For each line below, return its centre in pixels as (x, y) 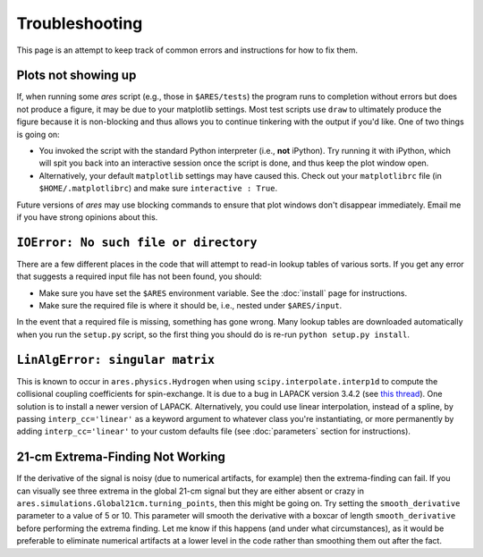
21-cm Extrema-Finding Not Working (121, 457)
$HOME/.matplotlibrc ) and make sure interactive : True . (158, 189)
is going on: (38, 134)
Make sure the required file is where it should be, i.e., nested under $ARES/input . (191, 306)
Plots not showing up (76, 76)
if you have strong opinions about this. (87, 217)
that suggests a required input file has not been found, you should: (139, 276)
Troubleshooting (80, 23)
